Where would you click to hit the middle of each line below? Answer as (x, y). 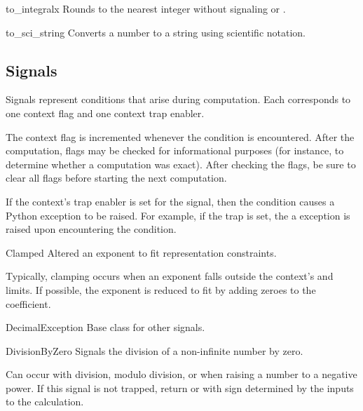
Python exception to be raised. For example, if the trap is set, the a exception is (178, 215)
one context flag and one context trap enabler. (105, 113)
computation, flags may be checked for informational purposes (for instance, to (175, 150)
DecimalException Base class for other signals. (105, 327)
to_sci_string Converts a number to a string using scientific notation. (156, 32)
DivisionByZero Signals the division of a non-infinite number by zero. (155, 350)
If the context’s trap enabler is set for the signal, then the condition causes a (170, 201)
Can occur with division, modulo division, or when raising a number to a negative (181, 374)
